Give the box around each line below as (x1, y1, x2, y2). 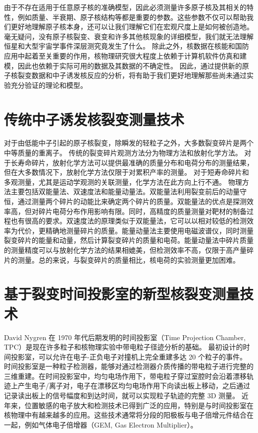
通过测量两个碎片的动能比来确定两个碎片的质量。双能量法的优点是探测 (17, 196, 247, 207)
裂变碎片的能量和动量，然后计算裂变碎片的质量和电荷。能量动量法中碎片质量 (4, 235, 254, 245)
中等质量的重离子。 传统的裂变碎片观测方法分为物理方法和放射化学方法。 (4, 147, 242, 158)
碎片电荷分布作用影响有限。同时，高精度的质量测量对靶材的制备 (38, 206, 247, 216)
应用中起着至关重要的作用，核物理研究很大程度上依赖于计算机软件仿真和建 (4, 50, 247, 61)
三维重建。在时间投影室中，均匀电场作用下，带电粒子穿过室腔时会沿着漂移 (4, 370, 247, 381)
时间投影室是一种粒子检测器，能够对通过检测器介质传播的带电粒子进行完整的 (4, 361, 254, 371)
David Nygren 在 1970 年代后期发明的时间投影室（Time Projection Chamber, (4, 332, 246, 342)
